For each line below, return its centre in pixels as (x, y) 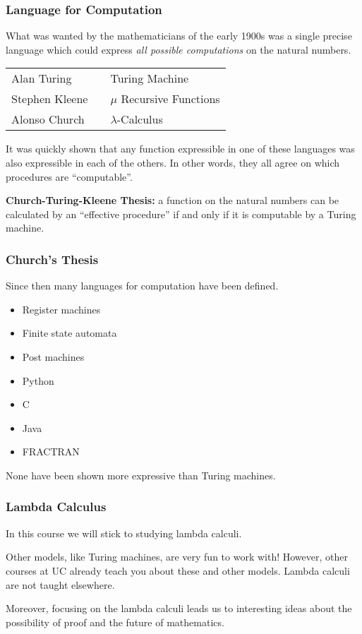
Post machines (53, 356)
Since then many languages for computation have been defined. (142, 286)
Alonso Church (48, 119)
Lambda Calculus (56, 507)
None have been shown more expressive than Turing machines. (141, 475)
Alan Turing (42, 78)
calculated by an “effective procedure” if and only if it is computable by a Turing (181, 214)
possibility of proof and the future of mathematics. (115, 622)
